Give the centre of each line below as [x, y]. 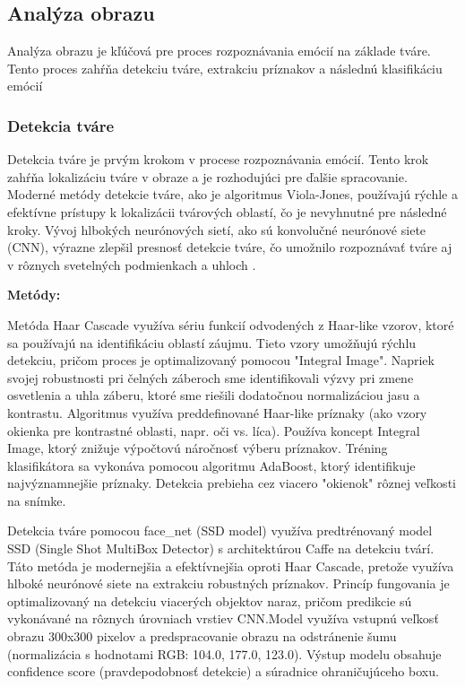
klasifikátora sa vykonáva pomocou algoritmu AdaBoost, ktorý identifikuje [211, 465]
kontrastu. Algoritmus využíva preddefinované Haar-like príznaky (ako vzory [217, 412]
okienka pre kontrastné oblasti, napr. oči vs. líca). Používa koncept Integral [214, 430]
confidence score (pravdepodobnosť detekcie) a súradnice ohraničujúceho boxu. [223, 671]
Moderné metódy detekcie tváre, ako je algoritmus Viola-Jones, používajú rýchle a [232, 194]
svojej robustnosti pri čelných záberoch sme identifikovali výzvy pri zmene [211, 377]
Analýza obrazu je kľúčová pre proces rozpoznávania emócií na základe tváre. [219, 51]
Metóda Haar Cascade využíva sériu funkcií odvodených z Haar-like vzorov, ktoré [231, 324]
